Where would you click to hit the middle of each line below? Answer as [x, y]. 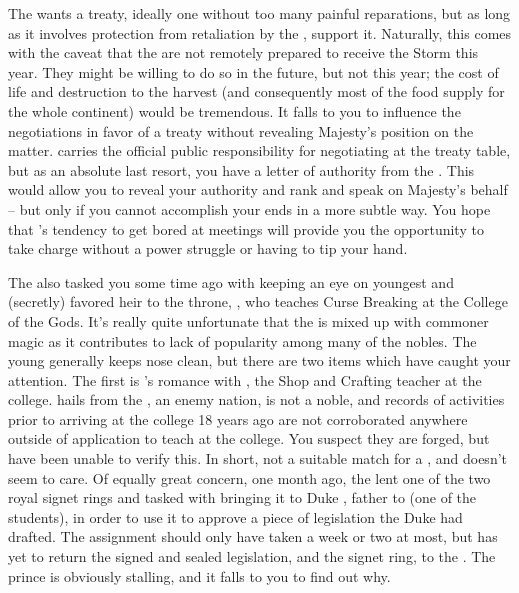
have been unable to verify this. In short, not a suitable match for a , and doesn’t [257, 458]
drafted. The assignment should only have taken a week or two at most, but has [253, 536]
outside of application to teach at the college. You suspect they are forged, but [249, 438]
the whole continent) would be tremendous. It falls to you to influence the [234, 110]
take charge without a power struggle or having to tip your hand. [208, 248]
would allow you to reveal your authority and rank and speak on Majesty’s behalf [258, 189]
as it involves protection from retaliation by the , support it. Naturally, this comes [260, 32]
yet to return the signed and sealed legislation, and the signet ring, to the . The [252, 556]
